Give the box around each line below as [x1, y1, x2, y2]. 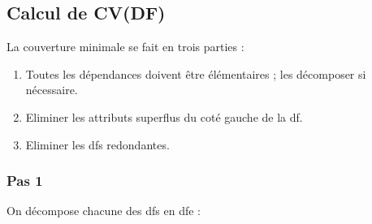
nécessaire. [25, 81, 78, 98]
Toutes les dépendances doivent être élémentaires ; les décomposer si [25, 65, 366, 82]
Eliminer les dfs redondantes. [25, 136, 170, 153]
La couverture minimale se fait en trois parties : [6, 38, 244, 55]
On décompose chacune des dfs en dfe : [6, 202, 201, 219]
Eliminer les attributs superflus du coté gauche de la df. [25, 108, 303, 125]
